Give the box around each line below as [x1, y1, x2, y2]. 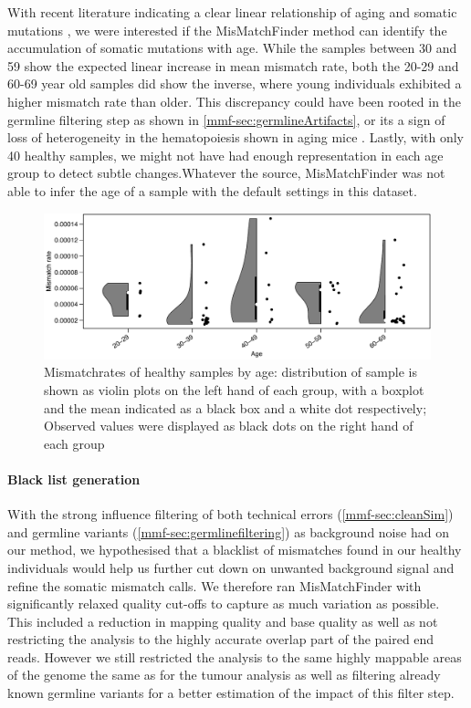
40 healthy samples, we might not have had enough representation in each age [7, 145, 444, 164]
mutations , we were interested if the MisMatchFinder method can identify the [7, 20, 447, 39]
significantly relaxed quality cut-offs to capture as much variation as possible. [7, 594, 440, 613]
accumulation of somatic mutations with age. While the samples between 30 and [7, 38, 457, 57]
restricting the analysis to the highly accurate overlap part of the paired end [7, 630, 434, 649]
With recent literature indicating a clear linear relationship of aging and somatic [7, 3, 457, 21]
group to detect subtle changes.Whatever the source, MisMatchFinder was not [7, 163, 445, 182]
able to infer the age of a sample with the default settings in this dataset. [7, 181, 417, 200]
